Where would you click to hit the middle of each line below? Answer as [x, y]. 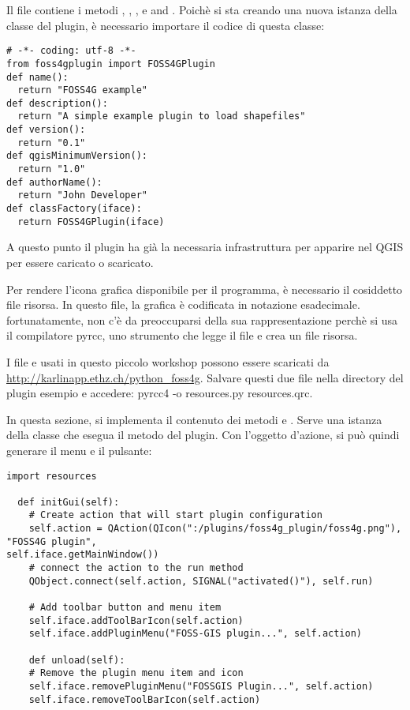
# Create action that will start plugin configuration [175, 515]
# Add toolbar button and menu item [125, 608]
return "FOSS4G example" [82, 90]
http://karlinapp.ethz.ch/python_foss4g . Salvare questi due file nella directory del [205, 377]
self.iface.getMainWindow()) [83, 555]
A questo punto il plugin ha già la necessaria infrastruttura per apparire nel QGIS [205, 247]
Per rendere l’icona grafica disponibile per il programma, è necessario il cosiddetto [205, 289]
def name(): [37, 77]
